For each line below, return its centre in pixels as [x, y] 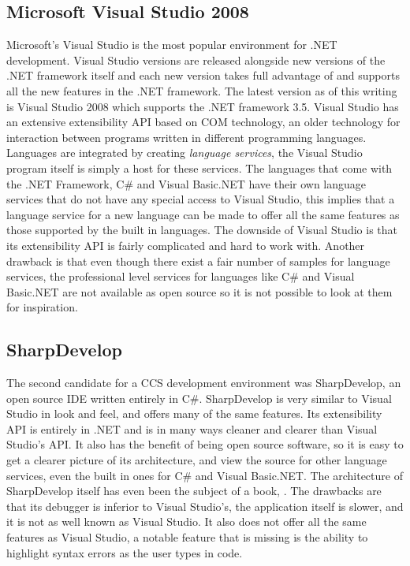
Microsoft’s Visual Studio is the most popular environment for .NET [172, 45]
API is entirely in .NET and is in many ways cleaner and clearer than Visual [192, 428]
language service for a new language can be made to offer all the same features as [203, 214]
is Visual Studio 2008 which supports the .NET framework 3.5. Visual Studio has [203, 106]
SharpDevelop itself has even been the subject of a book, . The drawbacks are [194, 491]
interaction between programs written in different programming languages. [186, 137]
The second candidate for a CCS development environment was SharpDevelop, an [204, 383]
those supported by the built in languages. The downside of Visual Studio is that [202, 230]
